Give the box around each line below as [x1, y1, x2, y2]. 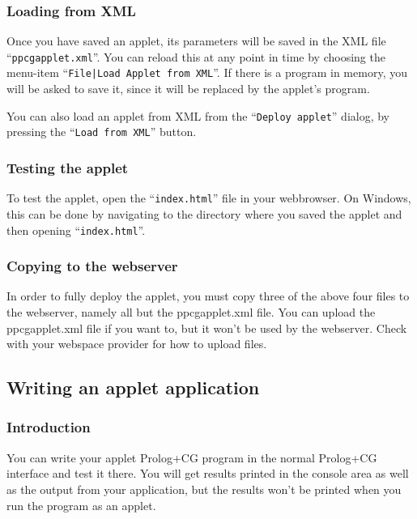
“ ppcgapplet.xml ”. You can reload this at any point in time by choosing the [6, 48, 385, 65]
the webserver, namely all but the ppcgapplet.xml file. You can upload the [6, 303, 376, 320]
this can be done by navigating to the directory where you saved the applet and [6, 205, 402, 222]
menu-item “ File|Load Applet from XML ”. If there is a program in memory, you [6, 64, 407, 81]
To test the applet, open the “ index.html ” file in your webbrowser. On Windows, [6, 189, 411, 206]
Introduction [6, 417, 91, 437]
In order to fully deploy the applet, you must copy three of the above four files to [6, 287, 410, 304]
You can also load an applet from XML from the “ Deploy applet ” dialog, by [6, 107, 390, 124]
